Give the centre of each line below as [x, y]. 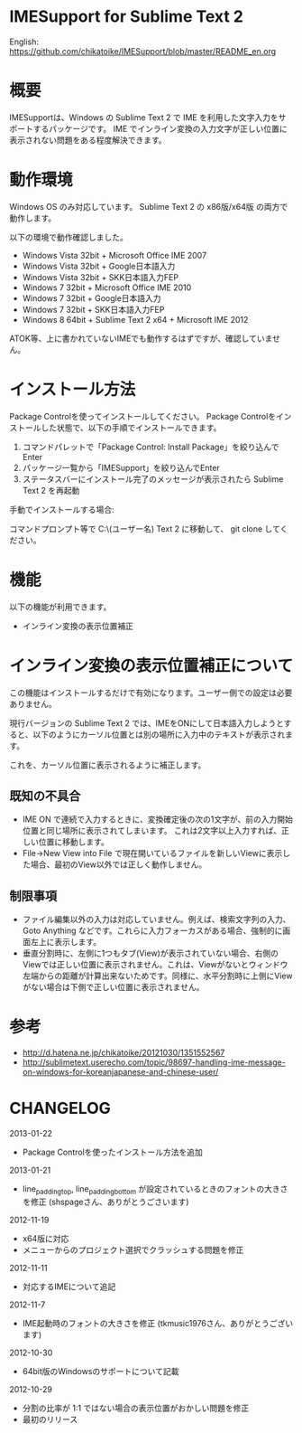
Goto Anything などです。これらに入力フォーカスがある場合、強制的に [152, 931]
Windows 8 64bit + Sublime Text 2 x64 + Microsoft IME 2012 [135, 319]
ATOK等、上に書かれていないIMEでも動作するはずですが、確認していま [141, 338]
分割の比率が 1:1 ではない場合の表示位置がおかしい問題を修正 [136, 1408]
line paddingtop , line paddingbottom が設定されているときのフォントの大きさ [155, 1190]
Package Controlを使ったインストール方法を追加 [112, 1152]
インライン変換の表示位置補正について [151, 665]
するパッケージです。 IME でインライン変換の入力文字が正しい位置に [160, 128]
